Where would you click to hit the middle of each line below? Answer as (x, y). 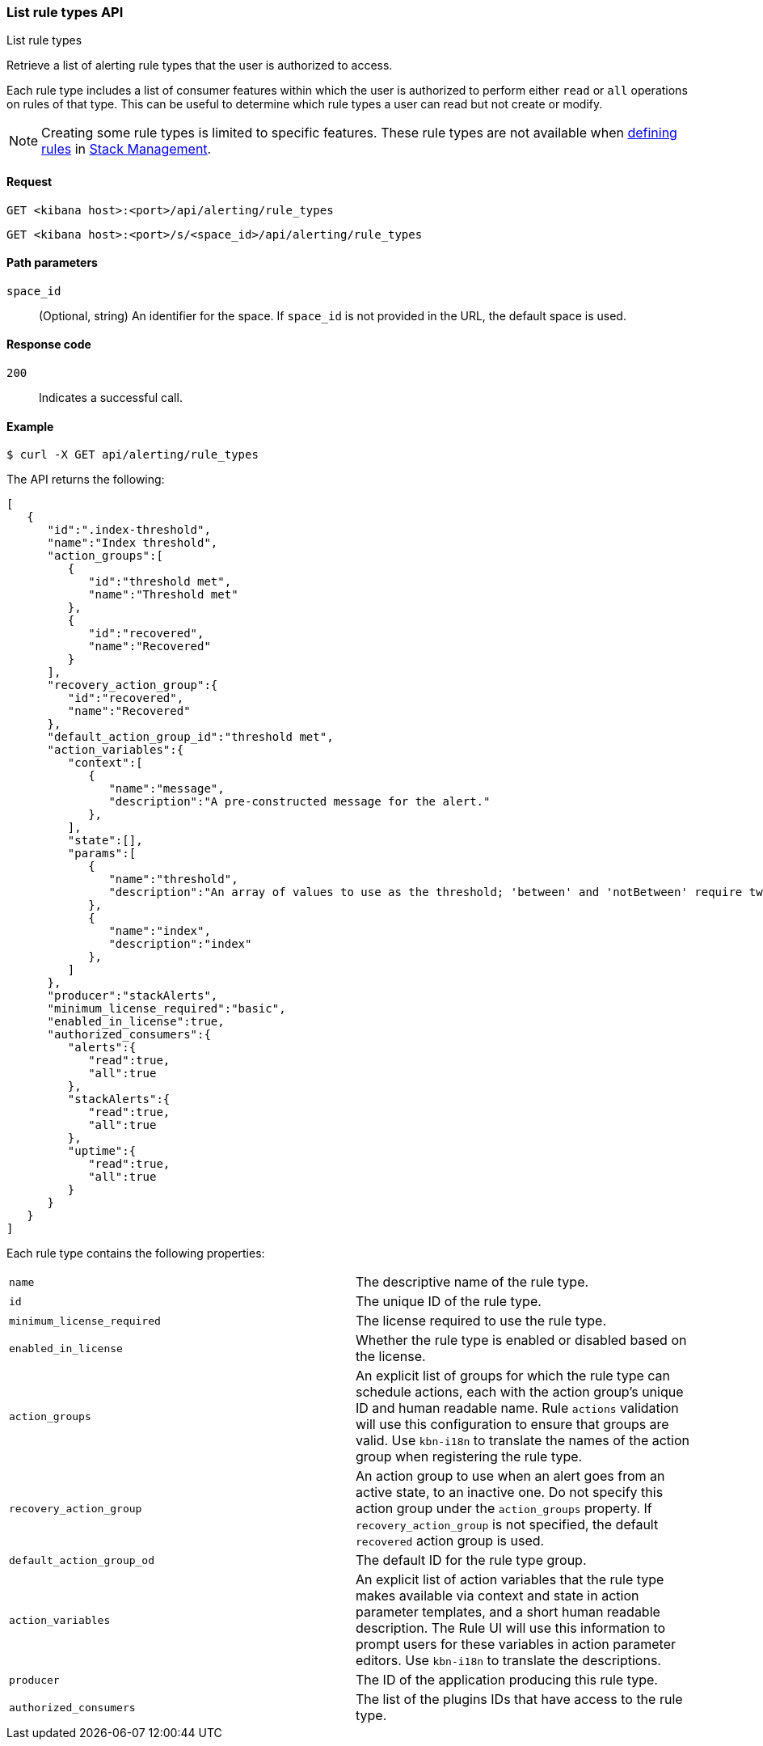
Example (30, 426)
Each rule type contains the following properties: (136, 1253)
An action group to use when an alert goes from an (510, 1476)
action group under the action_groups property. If (504, 1509)
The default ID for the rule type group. (471, 1560)
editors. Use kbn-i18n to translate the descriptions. (508, 1661)
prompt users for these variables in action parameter (516, 1645)
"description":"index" (180, 944)
